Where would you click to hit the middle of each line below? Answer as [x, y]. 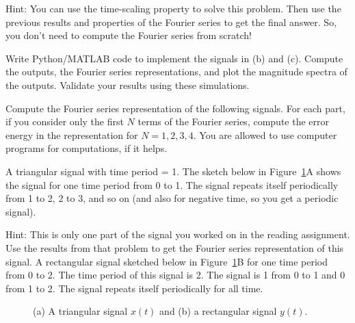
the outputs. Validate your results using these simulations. [128, 85]
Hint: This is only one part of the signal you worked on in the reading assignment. [178, 234]
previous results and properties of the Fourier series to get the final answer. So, [171, 22]
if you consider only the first [65, 121]
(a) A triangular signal [80, 311]
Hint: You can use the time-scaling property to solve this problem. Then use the [173, 8]
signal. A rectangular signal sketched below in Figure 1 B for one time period [167, 261]
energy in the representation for [72, 134]
